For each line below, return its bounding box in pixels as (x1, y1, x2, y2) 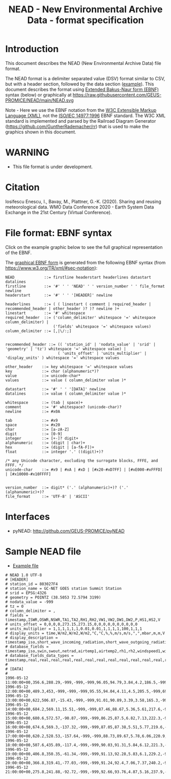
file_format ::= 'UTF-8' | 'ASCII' (5, 494, 90, 499)
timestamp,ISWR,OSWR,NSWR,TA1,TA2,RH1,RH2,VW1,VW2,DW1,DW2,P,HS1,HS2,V (5, 617, 160, 622)
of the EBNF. (5, 249, 32, 256)
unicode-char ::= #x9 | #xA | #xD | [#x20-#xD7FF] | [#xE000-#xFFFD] (5, 467, 163, 472)
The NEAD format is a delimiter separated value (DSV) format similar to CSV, (5, 75, 165, 81)
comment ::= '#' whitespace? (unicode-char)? (5, 404, 122, 409)
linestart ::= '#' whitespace (5, 310, 85, 315)
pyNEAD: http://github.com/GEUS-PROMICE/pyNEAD (12, 528, 125, 534)
